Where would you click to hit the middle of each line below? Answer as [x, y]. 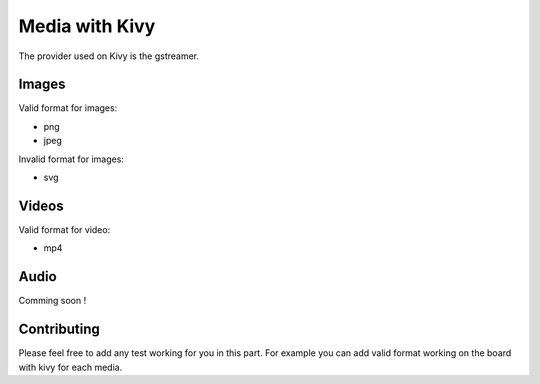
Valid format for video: [64, 229]
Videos [41, 205]
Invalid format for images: [71, 159]
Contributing [59, 329]
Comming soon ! [52, 301]
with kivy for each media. [70, 367]
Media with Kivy [87, 26]
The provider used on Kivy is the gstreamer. [109, 56]
